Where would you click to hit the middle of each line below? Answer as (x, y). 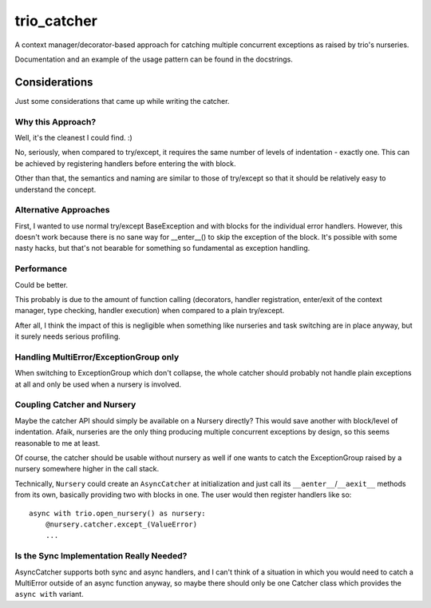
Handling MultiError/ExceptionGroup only (97, 357)
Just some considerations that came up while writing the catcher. (122, 101)
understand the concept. (55, 189)
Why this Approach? (55, 121)
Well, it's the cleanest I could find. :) (74, 137)
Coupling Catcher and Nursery (75, 405)
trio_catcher (56, 21)
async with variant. (49, 594)
